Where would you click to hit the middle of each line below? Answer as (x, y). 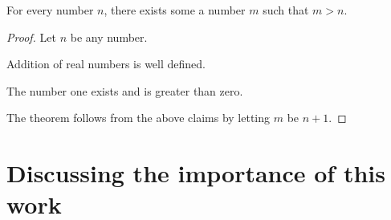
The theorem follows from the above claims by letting (138, 118)
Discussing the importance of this (196, 173)
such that (286, 10)
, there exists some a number (175, 10)
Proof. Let (31, 37)
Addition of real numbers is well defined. (106, 64)
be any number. (109, 37)
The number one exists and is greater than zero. (125, 90)
